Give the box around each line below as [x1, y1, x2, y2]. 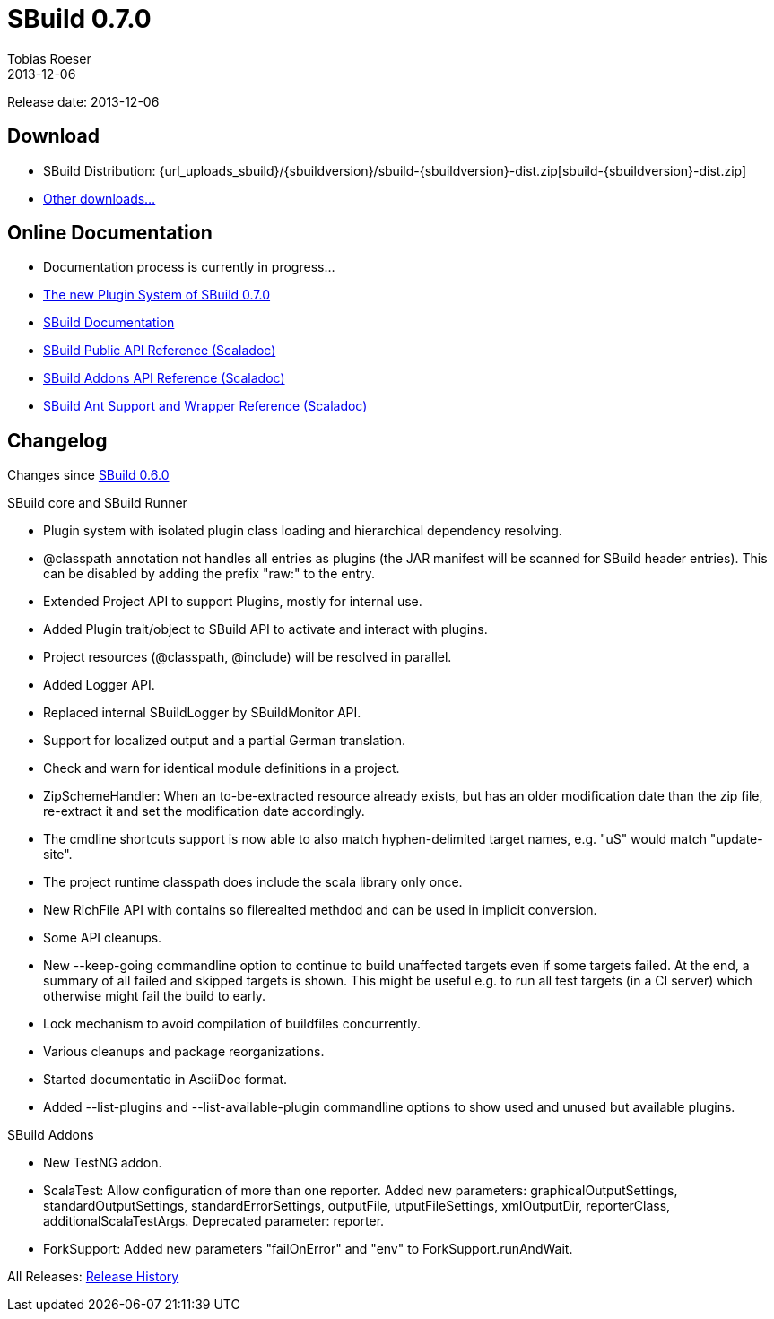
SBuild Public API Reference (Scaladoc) [43, 343, 276, 359]
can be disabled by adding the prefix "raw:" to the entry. [43, 566, 376, 582]
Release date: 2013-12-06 [7, 93, 160, 109]
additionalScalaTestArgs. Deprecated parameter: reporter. [43, 1213, 385, 1229]
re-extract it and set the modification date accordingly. [43, 803, 365, 820]
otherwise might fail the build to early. [43, 988, 265, 1004]
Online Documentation [7, 221, 213, 245]
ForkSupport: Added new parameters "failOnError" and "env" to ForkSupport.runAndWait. [43, 1241, 573, 1257]
